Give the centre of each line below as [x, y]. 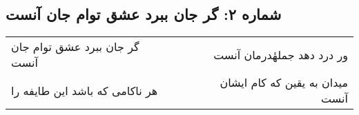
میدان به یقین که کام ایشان [284, 83]
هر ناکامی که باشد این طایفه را [85, 90]
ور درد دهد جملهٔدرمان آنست [281, 54]
